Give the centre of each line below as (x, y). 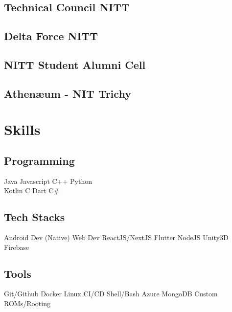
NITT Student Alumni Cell (75, 64)
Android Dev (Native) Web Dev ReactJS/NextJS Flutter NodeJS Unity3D (116, 237)
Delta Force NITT (51, 36)
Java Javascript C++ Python (48, 181)
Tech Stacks (35, 217)
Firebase (17, 247)
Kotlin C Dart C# (32, 190)
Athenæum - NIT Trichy (68, 93)
